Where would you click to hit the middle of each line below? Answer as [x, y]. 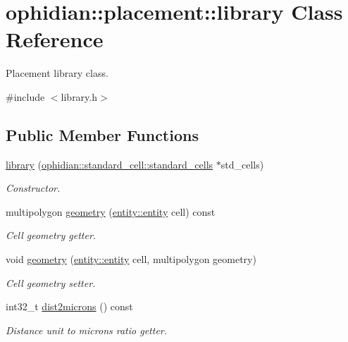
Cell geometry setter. [51, 282]
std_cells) [242, 164]
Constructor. [33, 188]
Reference [55, 39]
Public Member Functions [102, 134]
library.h [79, 96]
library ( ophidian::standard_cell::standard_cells [110, 164]
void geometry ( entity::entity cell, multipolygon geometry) [131, 259]
